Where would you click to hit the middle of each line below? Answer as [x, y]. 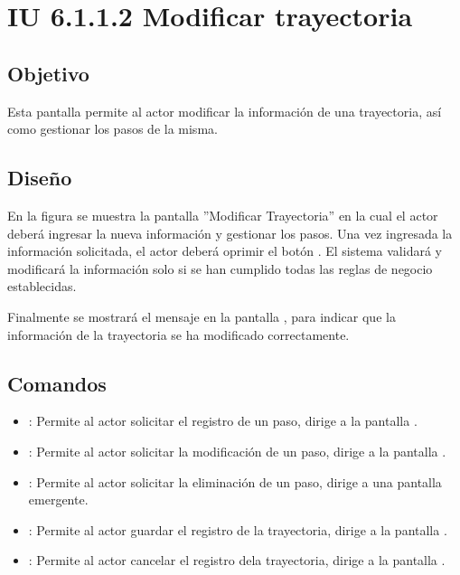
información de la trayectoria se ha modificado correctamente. [178, 334]
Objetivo [48, 73]
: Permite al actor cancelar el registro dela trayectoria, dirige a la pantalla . [237, 560]
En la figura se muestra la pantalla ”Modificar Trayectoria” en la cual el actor [223, 215]
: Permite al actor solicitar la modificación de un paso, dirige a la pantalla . [237, 451]
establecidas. [42, 286]
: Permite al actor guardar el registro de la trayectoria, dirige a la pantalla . [238, 529]
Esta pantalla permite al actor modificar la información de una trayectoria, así [225, 111]
